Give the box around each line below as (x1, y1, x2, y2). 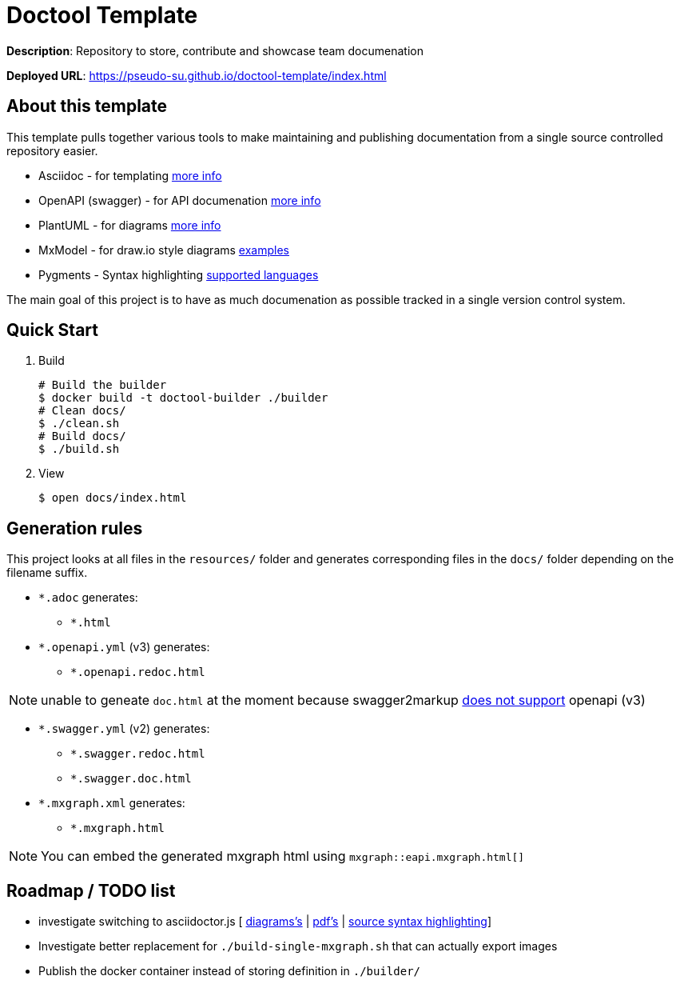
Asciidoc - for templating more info (38, 168, 222, 182)
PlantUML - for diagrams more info (38, 218, 221, 232)
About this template (6, 96, 168, 117)
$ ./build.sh (38, 442, 120, 456)
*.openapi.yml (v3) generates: (38, 640, 210, 654)
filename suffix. (6, 566, 88, 580)
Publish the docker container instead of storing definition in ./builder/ (38, 964, 420, 978)
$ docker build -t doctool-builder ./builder (38, 391, 328, 405)
